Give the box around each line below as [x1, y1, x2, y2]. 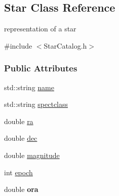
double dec [4, 133, 37, 143]
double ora [4, 184, 38, 194]
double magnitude [4, 149, 60, 160]
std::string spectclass [4, 99, 68, 109]
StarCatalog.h [44, 40, 87, 51]
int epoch [4, 167, 33, 177]
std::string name [4, 82, 54, 92]
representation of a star [4, 23, 76, 34]
